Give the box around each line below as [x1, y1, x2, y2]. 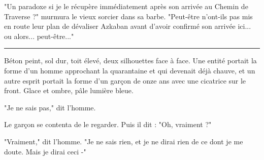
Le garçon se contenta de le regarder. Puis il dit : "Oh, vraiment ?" [4, 119, 212, 130]
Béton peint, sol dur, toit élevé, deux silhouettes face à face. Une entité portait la [4, 55, 257, 66]
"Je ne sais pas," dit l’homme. [4, 102, 96, 112]
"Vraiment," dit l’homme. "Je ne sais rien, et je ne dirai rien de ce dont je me [4, 136, 243, 146]
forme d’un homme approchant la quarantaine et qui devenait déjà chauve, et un [4, 65, 255, 75]
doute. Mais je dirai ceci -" [4, 146, 86, 156]
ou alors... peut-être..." [4, 30, 74, 41]
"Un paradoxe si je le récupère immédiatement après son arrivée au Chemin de [4, 1, 248, 11]
